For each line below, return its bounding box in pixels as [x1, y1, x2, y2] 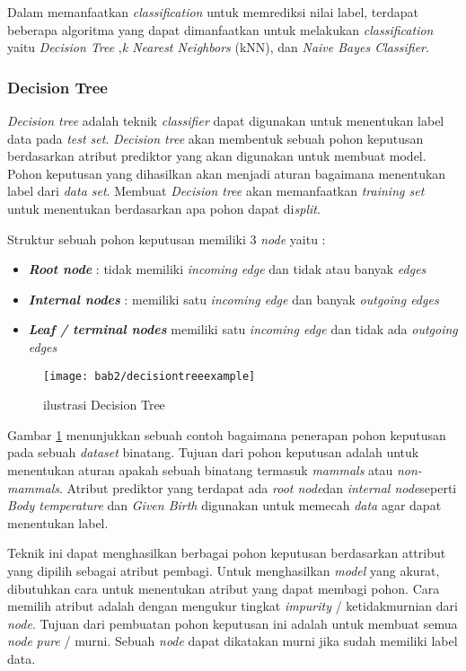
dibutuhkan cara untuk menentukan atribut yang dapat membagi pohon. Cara [7, 578, 440, 597]
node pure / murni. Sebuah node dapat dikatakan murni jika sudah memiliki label [7, 631, 458, 650]
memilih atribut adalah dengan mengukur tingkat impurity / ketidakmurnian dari [7, 596, 458, 615]
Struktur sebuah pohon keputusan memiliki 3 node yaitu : [7, 229, 326, 248]
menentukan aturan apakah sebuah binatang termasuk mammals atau [7, 460, 393, 479]
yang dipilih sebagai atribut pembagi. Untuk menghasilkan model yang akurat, [7, 561, 440, 579]
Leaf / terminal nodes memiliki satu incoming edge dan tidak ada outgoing [28, 320, 458, 339]
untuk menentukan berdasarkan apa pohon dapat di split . [7, 199, 321, 217]
